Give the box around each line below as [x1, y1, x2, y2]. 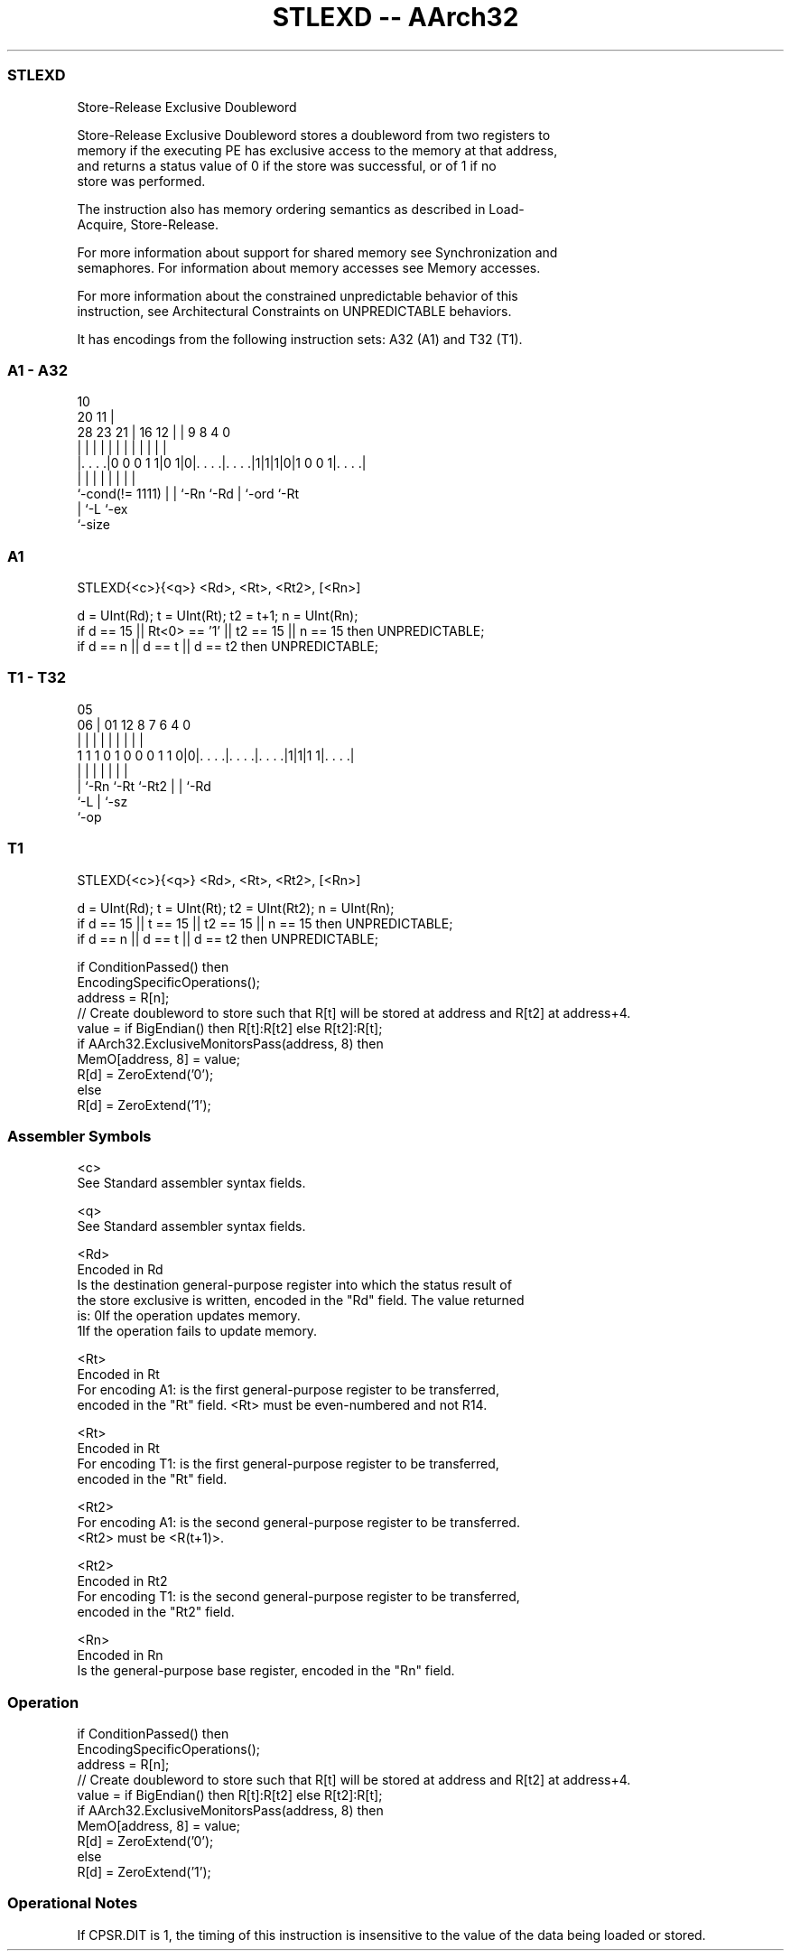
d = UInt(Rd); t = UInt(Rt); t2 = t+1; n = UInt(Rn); [77, 608, 358, 623]
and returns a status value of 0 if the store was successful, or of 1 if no [77, 157, 497, 173]
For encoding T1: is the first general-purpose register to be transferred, [77, 1456, 499, 1472]
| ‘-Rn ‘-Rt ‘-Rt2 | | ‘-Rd [77, 778, 211, 794]
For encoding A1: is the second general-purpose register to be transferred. [77, 1515, 520, 1531]
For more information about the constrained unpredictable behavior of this [77, 287, 518, 303]
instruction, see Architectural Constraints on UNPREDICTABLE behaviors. [77, 303, 512, 319]
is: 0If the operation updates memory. [77, 1308, 301, 1324]
